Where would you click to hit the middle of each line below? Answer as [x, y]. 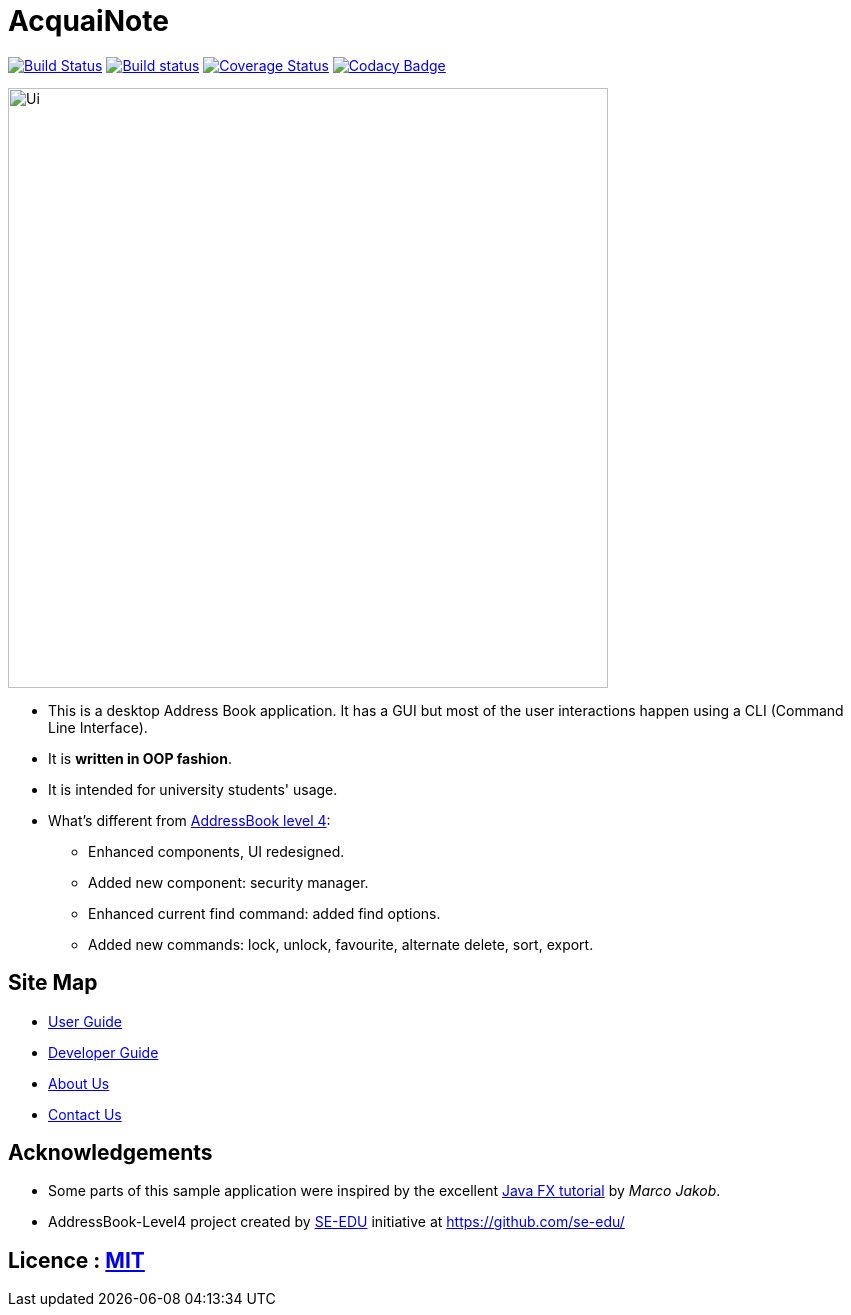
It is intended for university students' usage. [193, 789]
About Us [79, 1083]
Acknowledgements [110, 1153]
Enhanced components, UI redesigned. [216, 851]
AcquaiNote [88, 21]
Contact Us [85, 1114]
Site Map [53, 983]
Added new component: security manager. [228, 882]
